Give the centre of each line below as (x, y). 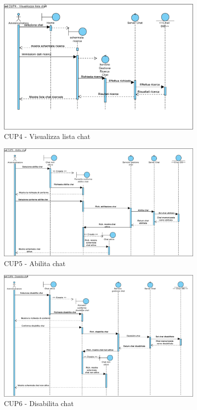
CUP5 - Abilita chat (35, 263)
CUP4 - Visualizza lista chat (47, 136)
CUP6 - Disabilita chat (39, 403)
